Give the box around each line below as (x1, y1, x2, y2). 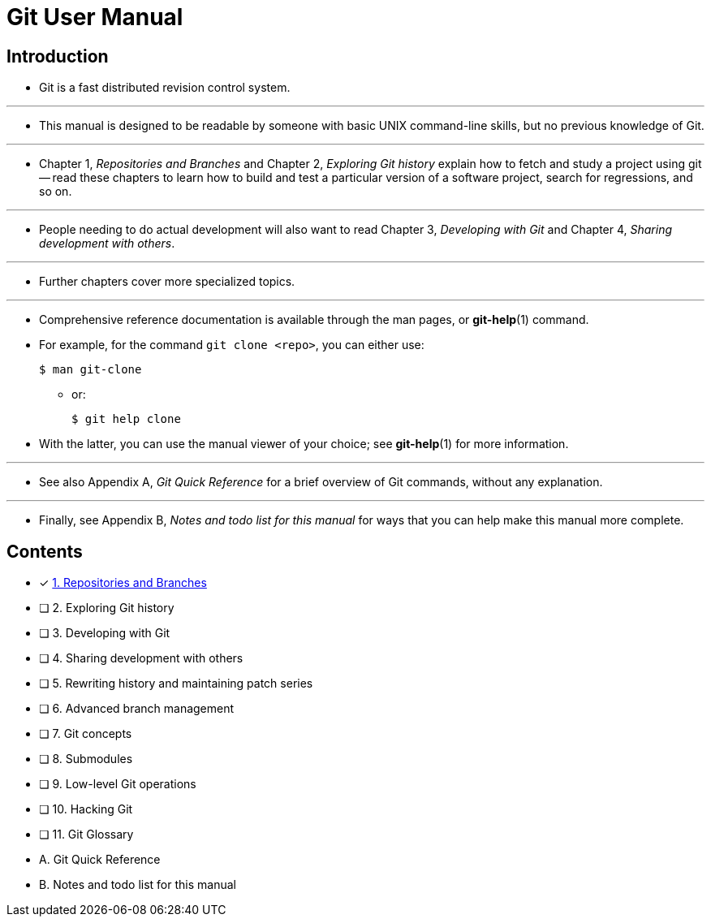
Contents (6, 541, 83, 562)
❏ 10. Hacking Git (39, 802, 133, 817)
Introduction (6, 45, 109, 67)
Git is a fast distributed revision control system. (39, 80, 291, 95)
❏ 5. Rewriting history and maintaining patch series (39, 676, 313, 691)
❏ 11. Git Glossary (39, 827, 134, 842)
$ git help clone (71, 412, 181, 426)
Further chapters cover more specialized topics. (39, 274, 295, 289)
